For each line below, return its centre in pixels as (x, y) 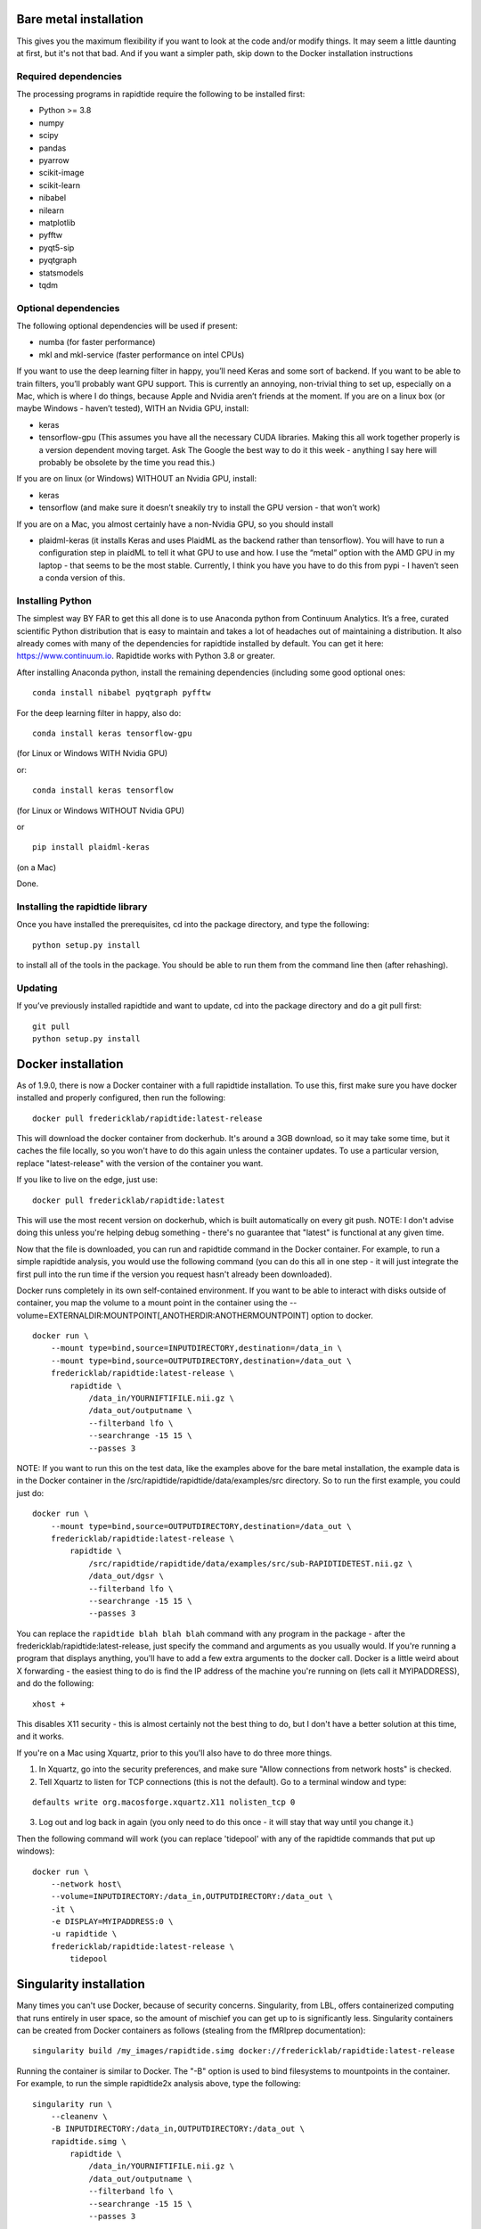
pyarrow (54, 160)
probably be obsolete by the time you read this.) (127, 462)
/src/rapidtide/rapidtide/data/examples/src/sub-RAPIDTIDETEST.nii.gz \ (251, 1563)
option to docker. (342, 1315)
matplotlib (57, 222)
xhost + (49, 1704)
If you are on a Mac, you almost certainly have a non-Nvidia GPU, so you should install (175, 524)
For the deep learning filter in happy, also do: (99, 712)
